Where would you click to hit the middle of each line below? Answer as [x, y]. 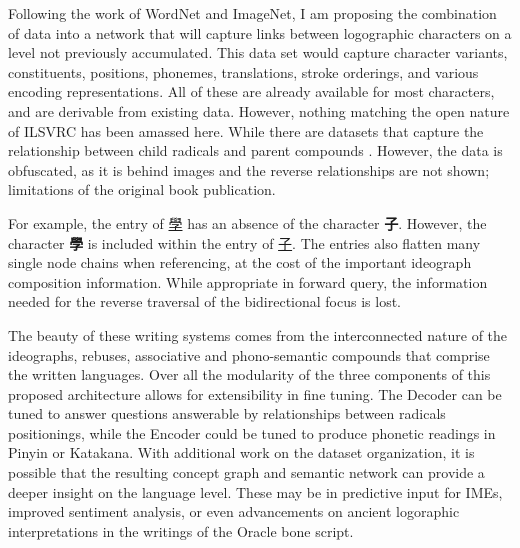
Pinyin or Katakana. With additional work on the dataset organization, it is [241, 452]
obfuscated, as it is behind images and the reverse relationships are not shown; [249, 169]
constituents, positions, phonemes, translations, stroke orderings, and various [243, 71]
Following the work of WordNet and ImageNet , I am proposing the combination [252, 13]
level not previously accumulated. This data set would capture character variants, [258, 52]
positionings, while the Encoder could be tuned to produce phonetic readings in [252, 432]
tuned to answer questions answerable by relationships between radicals [227, 413]
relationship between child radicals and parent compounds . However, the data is [255, 150]
